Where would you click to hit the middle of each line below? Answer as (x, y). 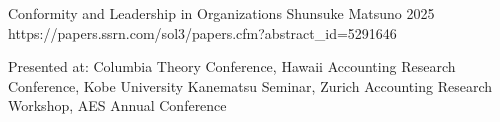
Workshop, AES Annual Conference (117, 105)
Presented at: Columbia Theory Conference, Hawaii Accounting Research (232, 66)
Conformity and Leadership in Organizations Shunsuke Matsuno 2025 (221, 13)
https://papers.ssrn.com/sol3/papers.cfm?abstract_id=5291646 (202, 32)
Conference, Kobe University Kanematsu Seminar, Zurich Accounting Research (250, 85)
